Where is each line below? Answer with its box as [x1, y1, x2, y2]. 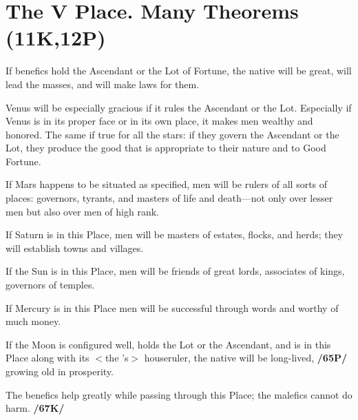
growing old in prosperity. [6, 364, 114, 378]
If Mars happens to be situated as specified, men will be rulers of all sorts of [6, 177, 328, 191]
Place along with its [6, 350, 89, 365]
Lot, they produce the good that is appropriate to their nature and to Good [6, 140, 326, 155]
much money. [6, 314, 61, 328]
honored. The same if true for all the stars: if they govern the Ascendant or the [6, 127, 339, 141]
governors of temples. [6, 277, 95, 292]
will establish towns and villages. [6, 240, 144, 255]
